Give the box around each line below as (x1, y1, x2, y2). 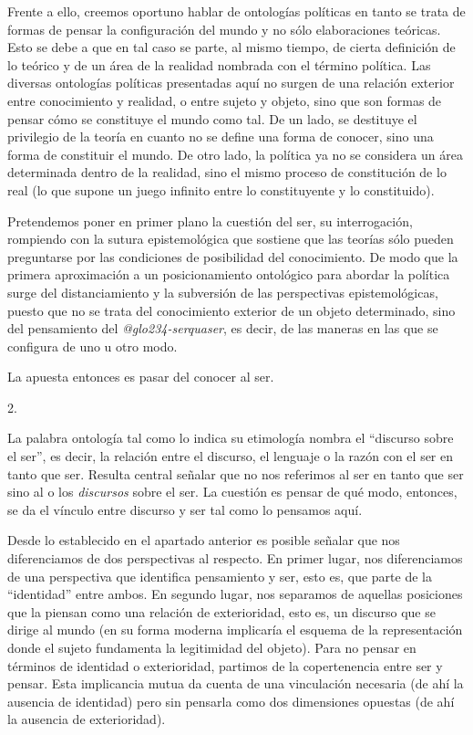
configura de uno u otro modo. (7, 336, 178, 355)
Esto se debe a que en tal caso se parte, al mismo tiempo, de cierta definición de (7, 37, 456, 57)
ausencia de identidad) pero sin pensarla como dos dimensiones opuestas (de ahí (7, 691, 455, 710)
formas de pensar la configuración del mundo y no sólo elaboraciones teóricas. (7, 19, 441, 38)
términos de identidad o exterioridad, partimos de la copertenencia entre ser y (7, 656, 443, 675)
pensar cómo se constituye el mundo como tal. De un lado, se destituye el (7, 109, 417, 128)
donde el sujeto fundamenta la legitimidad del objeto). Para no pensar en (7, 638, 416, 656)
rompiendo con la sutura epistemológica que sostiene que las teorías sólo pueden (7, 229, 454, 248)
